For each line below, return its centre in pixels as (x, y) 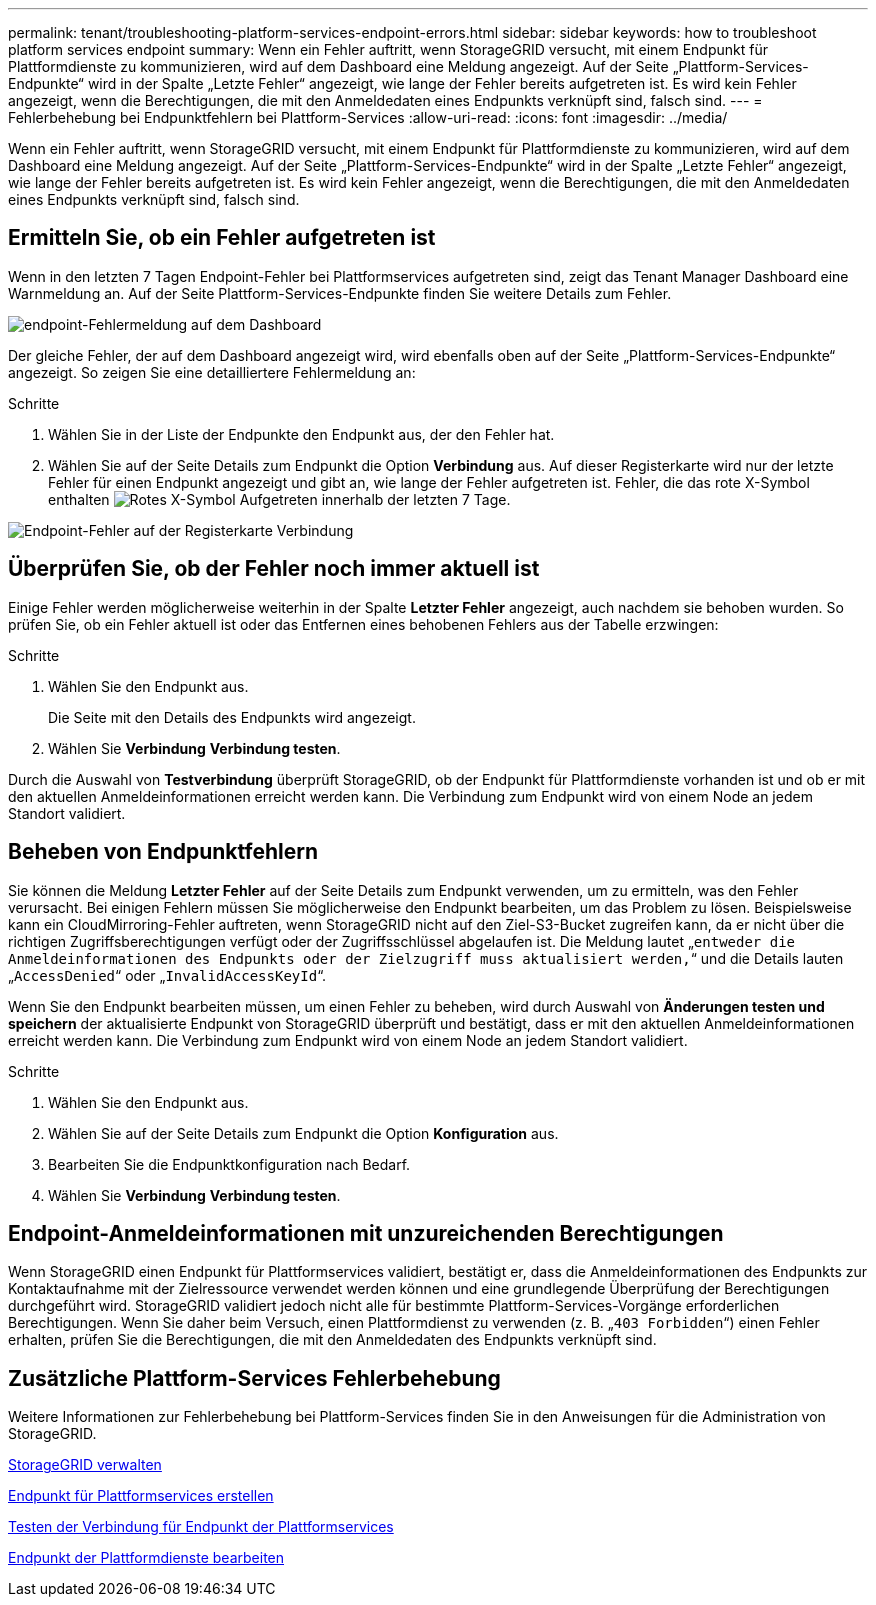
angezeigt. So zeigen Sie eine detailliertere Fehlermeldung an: (212, 372)
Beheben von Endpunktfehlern (163, 852)
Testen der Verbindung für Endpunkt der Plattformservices (201, 1527)
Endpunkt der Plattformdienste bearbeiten (146, 1558)
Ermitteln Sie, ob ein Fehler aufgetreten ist (222, 238)
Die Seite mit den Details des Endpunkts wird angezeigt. (232, 717)
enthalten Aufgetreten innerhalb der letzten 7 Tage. (279, 499)
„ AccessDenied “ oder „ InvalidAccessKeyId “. (167, 975)
